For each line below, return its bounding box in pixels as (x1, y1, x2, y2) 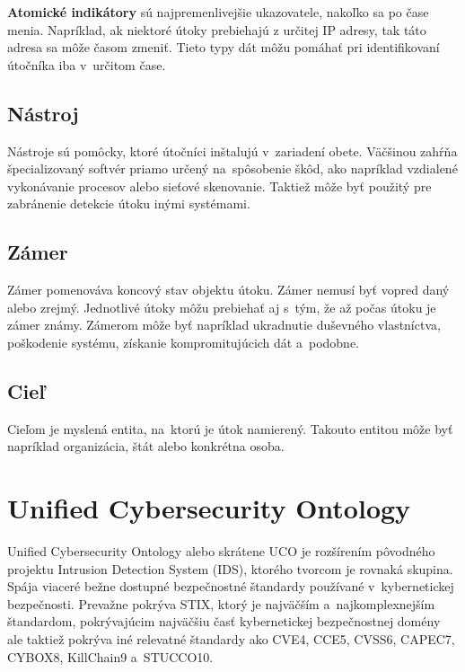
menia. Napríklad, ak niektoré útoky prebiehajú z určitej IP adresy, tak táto (7, 20, 426, 39)
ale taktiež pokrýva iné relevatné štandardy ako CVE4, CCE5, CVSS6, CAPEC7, (7, 630, 455, 649)
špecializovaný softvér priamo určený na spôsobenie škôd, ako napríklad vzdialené (7, 159, 458, 178)
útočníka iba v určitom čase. (7, 55, 166, 74)
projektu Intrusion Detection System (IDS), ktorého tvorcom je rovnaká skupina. (7, 559, 453, 578)
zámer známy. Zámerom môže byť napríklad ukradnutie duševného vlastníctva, (7, 315, 441, 334)
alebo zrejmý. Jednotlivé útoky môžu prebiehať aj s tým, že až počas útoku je (7, 297, 436, 316)
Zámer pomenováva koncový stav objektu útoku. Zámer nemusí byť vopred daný (7, 280, 450, 299)
